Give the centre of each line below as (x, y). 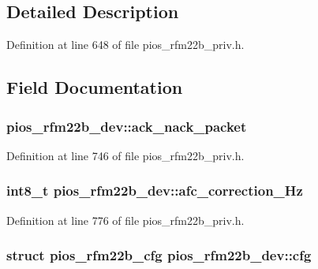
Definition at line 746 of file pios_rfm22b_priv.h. (125, 155)
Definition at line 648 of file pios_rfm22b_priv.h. (125, 45)
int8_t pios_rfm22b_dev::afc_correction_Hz (155, 191)
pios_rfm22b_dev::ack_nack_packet (127, 126)
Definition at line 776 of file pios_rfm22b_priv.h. (125, 220)
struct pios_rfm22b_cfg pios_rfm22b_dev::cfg (159, 255)
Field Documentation (95, 87)
